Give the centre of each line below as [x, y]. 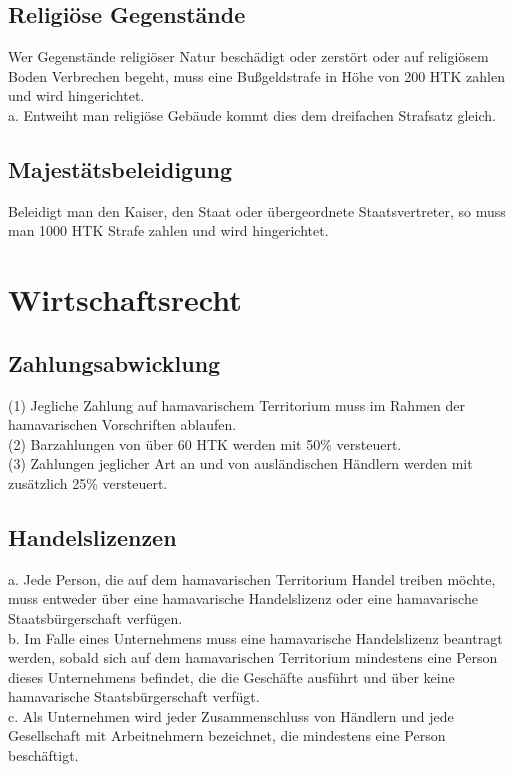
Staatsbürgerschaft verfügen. [95, 617]
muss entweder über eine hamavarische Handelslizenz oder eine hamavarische [243, 598]
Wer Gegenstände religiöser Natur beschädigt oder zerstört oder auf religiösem [248, 56]
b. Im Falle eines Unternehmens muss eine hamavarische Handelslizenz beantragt [255, 637]
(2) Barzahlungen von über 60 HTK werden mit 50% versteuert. [205, 443]
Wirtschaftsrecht [125, 299]
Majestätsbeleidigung [120, 168]
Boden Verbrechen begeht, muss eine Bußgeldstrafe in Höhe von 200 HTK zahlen [256, 75]
